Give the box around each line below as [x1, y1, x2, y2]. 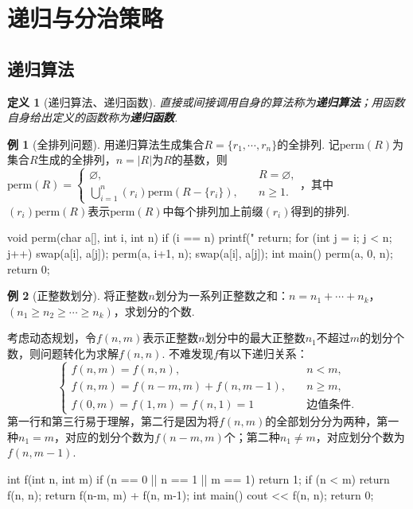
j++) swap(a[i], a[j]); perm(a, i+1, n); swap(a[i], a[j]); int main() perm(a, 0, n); [7, 245, 393, 262]
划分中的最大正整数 [205, 329, 306, 346]
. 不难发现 [162, 344, 213, 361]
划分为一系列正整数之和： [154, 287, 289, 304]
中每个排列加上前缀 [162, 202, 263, 219]
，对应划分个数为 [315, 428, 405, 445]
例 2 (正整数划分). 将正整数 [7, 287, 149, 304]
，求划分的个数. [113, 302, 195, 319]
